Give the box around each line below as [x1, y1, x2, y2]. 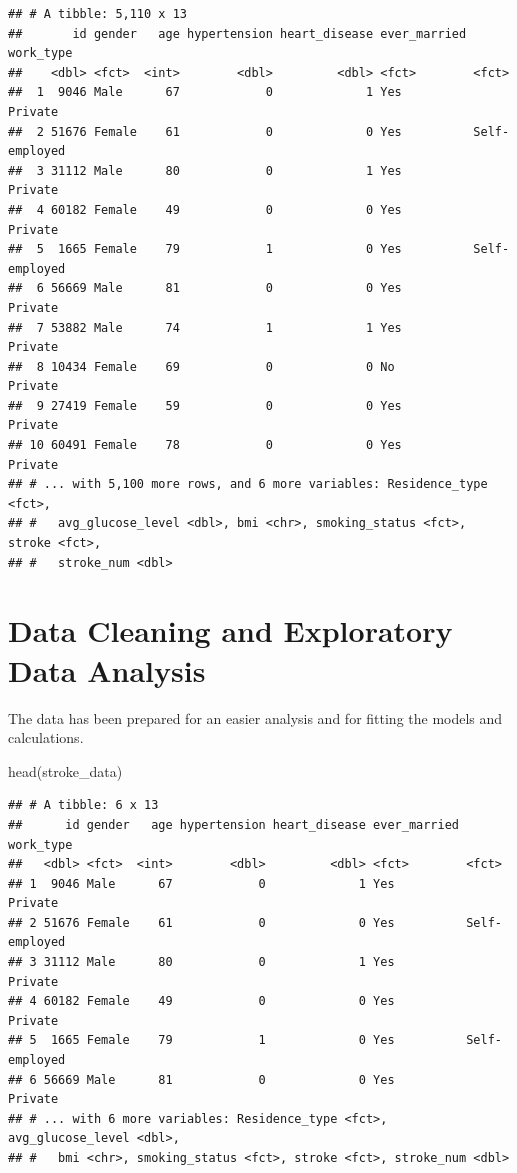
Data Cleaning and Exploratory [8, 610, 453, 651]
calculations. [8, 727, 84, 748]
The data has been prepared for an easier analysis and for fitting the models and [8, 707, 503, 728]
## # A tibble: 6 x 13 [8, 798, 159, 813]
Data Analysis [8, 649, 206, 690]
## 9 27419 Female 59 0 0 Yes [8, 398, 402, 413]
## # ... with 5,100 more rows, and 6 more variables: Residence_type [8, 477, 488, 492]
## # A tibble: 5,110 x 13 [8, 7, 187, 21]
